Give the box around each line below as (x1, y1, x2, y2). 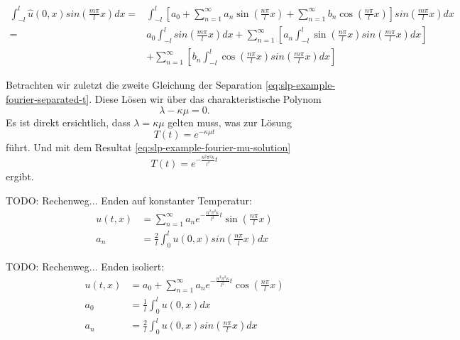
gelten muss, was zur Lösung (168, 114, 292, 129)
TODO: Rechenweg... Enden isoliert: (6, 258, 165, 273)
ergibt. (6, 169, 34, 184)
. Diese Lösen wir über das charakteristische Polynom (89, 91, 322, 106)
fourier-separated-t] (6, 91, 89, 106)
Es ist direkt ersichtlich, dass (6, 114, 131, 129)
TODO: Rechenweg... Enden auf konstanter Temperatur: (6, 192, 252, 207)
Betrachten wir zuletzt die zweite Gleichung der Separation (6, 77, 263, 92)
